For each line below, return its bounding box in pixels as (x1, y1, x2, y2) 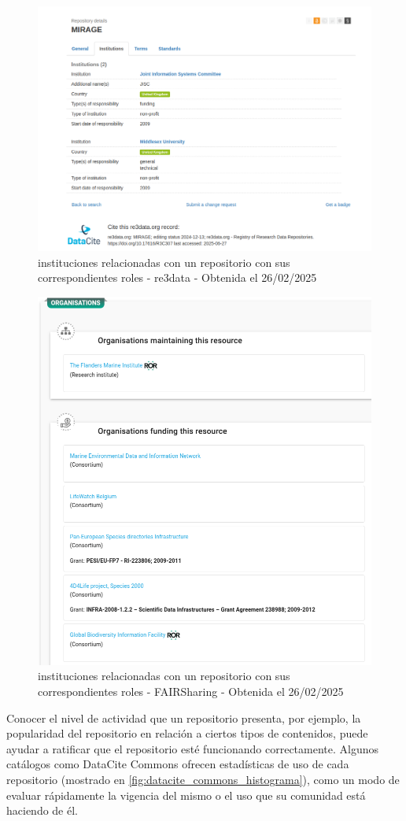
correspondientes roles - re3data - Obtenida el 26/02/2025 (38, 269, 317, 286)
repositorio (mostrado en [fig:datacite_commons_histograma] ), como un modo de (6, 771, 400, 787)
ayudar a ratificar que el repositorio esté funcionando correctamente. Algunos (6, 740, 379, 756)
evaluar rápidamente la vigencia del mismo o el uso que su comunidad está (6, 786, 366, 803)
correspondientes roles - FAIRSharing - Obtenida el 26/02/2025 (38, 682, 344, 699)
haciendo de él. (6, 802, 78, 819)
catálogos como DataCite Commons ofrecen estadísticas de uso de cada (6, 756, 349, 772)
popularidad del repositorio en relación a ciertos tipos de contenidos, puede (6, 725, 368, 741)
